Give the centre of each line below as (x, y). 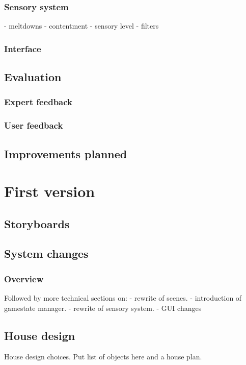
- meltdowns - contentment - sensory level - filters (81, 26)
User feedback (34, 125)
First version (50, 191)
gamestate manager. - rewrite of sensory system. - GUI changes (103, 308)
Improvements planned (66, 153)
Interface (23, 48)
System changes (46, 253)
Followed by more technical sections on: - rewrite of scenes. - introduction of (123, 298)
